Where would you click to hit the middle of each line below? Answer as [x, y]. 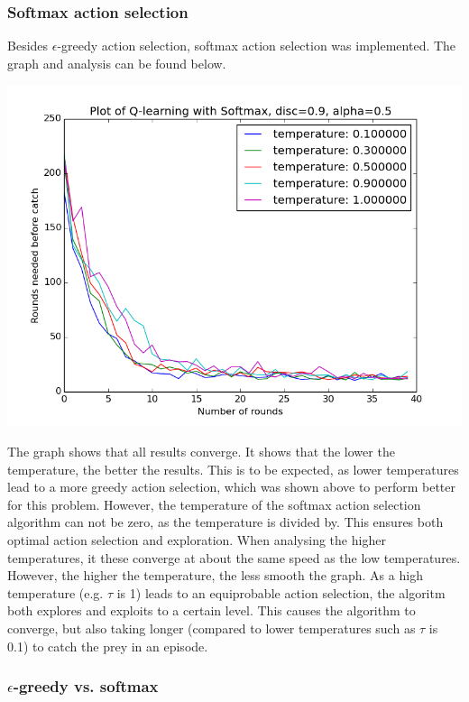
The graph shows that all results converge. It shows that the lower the [201, 451]
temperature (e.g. [55, 592]
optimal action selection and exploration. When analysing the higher [197, 539]
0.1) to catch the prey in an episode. [108, 646]
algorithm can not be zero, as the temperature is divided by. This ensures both [225, 522]
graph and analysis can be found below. [117, 63]
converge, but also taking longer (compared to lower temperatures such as [212, 628]
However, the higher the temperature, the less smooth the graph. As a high [215, 575]
